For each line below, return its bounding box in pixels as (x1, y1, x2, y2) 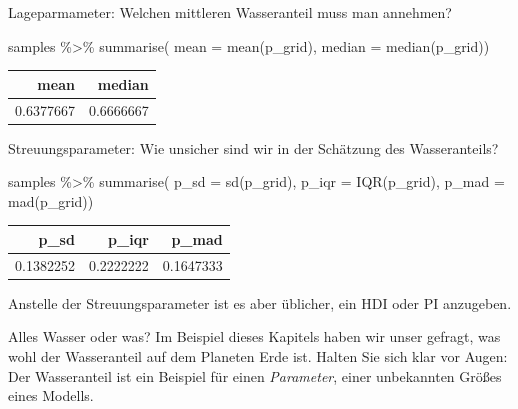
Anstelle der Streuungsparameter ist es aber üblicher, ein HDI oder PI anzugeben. (8, 292, 512, 313)
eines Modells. (8, 385, 94, 406)
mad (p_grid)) (8, 190, 94, 211)
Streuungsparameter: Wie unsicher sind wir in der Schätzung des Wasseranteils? (8, 137, 499, 158)
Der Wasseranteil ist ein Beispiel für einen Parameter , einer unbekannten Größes (8, 365, 502, 386)
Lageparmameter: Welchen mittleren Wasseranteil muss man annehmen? (8, 2, 452, 22)
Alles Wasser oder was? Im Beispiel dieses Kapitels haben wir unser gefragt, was (8, 326, 501, 347)
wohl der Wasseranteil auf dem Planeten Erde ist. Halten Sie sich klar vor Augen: (8, 346, 508, 367)
